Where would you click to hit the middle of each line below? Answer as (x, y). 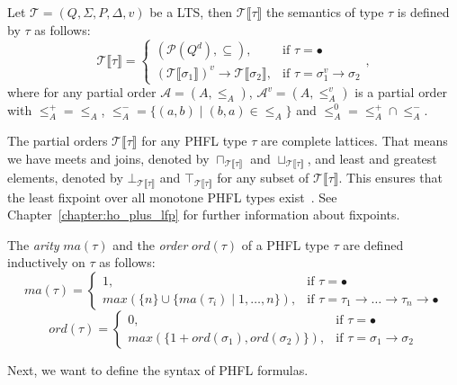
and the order (150, 244)
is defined (423, 12)
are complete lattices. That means (354, 141)
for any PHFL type (194, 141)
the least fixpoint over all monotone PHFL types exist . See (172, 197)
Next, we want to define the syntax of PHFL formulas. (158, 370)
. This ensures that (390, 178)
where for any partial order (82, 92)
